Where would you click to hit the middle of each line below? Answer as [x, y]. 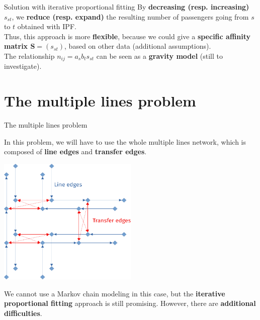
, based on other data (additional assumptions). [138, 46]
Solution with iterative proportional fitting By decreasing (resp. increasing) [127, 7]
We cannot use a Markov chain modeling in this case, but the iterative [115, 293]
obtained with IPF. [47, 26]
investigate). [23, 66]
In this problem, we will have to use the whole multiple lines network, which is [125, 141]
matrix [16, 46]
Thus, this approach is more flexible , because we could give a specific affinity [127, 36]
